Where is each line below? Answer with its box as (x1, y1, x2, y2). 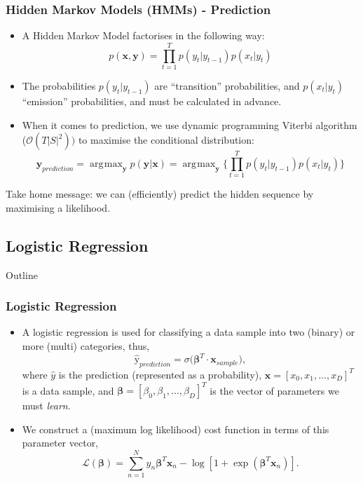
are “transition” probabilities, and (154, 78, 300, 93)
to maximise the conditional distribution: (78, 132, 254, 147)
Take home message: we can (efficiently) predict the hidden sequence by (6, 186, 314, 201)
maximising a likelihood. (6, 200, 111, 215)
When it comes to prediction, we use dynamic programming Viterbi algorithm (22, 117, 357, 132)
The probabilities (22, 78, 96, 93)
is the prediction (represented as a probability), (58, 367, 262, 381)
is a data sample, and (22, 383, 114, 397)
